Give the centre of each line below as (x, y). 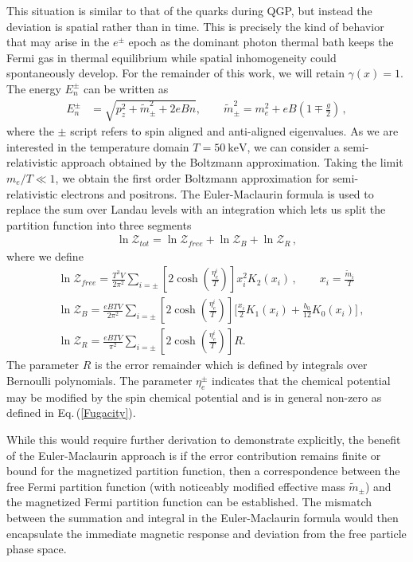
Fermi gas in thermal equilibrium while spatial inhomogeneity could (171, 57)
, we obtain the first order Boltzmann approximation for (192, 177)
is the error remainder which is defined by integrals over (231, 365)
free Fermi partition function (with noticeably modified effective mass (176, 486)
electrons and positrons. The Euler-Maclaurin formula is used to (217, 193)
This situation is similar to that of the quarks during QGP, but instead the (189, 10)
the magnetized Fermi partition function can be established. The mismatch (189, 502)
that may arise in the (58, 42)
